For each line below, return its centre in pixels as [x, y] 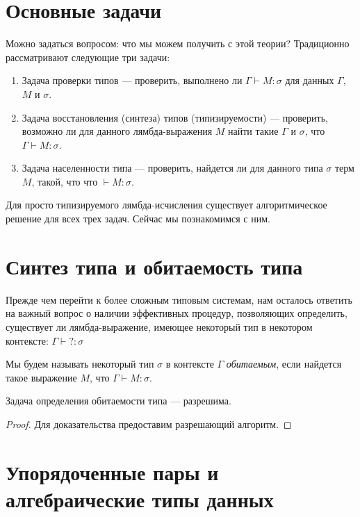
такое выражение [41, 377]
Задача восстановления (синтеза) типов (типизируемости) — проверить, [175, 117]
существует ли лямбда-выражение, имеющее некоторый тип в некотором [159, 326]
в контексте [190, 364]
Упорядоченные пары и [112, 471]
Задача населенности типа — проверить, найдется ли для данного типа [172, 168]
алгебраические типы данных [140, 499]
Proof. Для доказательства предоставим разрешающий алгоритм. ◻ [149, 424]
